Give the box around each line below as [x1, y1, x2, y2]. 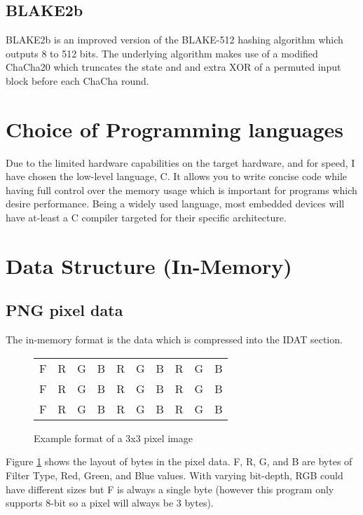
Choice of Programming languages [6, 114, 344, 143]
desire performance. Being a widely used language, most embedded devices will [6, 196, 345, 211]
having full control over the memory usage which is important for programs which [6, 182, 357, 197]
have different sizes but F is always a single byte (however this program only [6, 481, 334, 496]
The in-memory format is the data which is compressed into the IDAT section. [6, 332, 343, 347]
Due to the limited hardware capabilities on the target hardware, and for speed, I [6, 155, 355, 170]
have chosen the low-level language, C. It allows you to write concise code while [6, 169, 348, 184]
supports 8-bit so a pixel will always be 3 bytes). [6, 495, 214, 510]
